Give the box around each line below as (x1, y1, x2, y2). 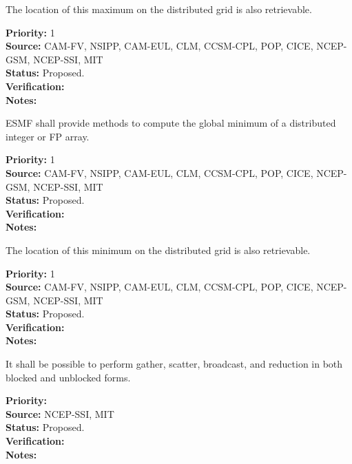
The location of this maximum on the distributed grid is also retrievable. (6, 2, 312, 16)
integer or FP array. (6, 129, 90, 143)
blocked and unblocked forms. (6, 370, 131, 384)
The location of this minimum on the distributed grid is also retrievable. (6, 242, 311, 257)
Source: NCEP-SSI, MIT (6, 406, 114, 421)
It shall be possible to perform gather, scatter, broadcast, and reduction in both (6, 357, 343, 371)
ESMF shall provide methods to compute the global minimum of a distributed (6, 116, 336, 130)
